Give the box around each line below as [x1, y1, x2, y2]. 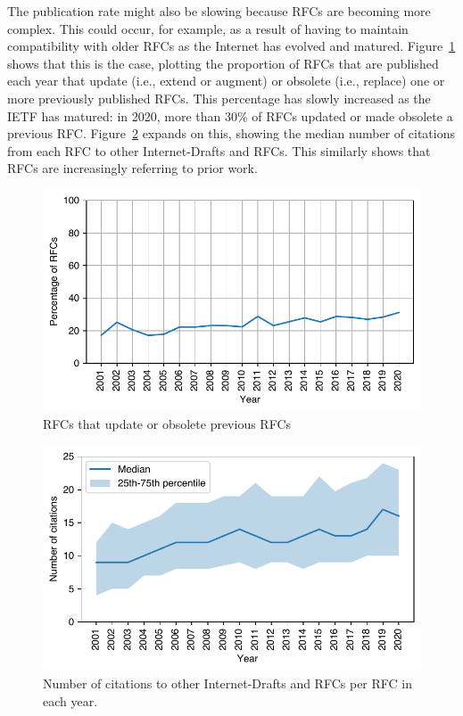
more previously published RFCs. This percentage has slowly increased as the [7, 88, 431, 107]
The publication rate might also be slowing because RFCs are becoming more [7, 2, 431, 20]
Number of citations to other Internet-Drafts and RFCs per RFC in [43, 674, 413, 693]
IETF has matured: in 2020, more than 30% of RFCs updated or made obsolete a [7, 106, 453, 125]
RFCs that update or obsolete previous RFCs [43, 415, 292, 433]
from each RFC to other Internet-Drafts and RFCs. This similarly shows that [7, 141, 431, 160]
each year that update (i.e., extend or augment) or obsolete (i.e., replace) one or [7, 71, 445, 90]
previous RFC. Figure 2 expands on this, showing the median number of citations [7, 124, 456, 143]
